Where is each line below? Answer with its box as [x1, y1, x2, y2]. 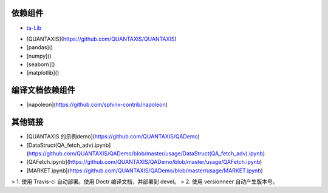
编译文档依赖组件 [11, 85, 75, 95]
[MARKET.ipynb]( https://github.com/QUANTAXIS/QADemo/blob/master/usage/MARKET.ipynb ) [26, 167, 264, 174]
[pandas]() [26, 44, 53, 51]
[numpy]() [26, 52, 52, 59]
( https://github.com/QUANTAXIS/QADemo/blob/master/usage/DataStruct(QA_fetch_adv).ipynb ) [26, 150, 265, 157]
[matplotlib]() [26, 69, 60, 76]
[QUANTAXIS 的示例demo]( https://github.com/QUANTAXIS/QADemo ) [26, 133, 200, 140]
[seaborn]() [26, 61, 55, 68]
